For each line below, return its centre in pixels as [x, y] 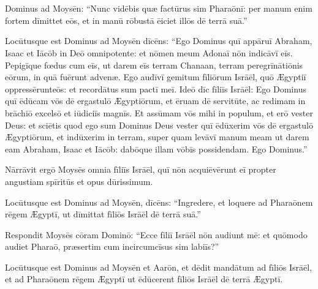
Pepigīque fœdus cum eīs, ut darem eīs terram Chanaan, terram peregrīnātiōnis [154, 65]
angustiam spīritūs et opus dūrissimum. [79, 181]
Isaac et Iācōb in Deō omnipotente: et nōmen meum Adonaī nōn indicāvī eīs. [149, 52]
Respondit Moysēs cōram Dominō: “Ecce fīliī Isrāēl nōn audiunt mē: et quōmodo [156, 234]
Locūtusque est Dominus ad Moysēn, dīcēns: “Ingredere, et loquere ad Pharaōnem [159, 202]
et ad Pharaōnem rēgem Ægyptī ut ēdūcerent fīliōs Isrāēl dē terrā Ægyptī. [144, 279]
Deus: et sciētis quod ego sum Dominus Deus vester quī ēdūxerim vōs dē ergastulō [159, 125]
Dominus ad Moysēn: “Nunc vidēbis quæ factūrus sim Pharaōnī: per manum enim [159, 8]
